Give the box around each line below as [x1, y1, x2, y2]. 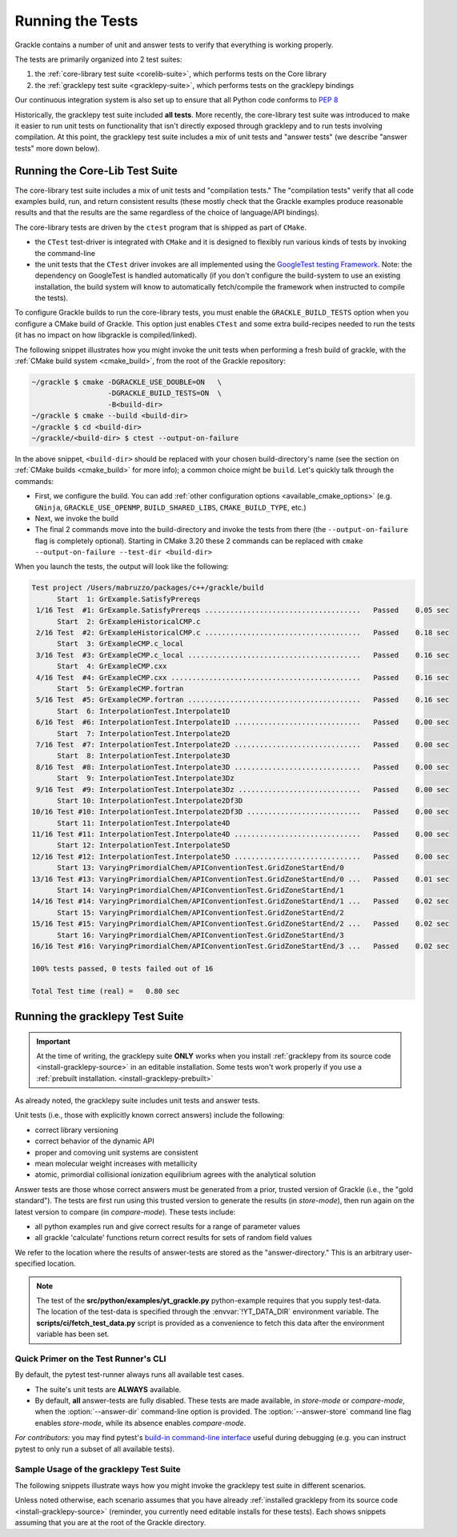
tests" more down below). [14, 143, 100, 153]
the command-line [34, 248, 96, 258]
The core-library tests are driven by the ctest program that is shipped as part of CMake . [14, 222, 307, 232]
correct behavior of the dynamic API [34, 1136, 155, 1146]
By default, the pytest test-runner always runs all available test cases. [14, 1370, 244, 1379]
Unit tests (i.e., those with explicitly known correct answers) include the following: [14, 1111, 285, 1120]
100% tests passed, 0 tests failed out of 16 [31, 964, 214, 973]
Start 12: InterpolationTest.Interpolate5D [57, 841, 231, 850]
